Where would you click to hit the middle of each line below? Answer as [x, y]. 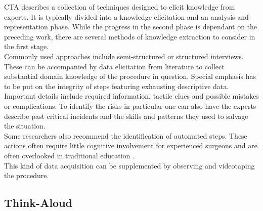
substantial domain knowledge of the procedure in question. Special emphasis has [130, 76]
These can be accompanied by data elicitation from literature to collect [114, 66]
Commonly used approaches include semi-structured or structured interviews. [124, 56]
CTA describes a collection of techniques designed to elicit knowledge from [120, 7]
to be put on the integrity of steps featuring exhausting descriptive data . [117, 86]
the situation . [25, 126]
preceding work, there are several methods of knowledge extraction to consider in [130, 36]
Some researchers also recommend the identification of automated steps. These [126, 135]
